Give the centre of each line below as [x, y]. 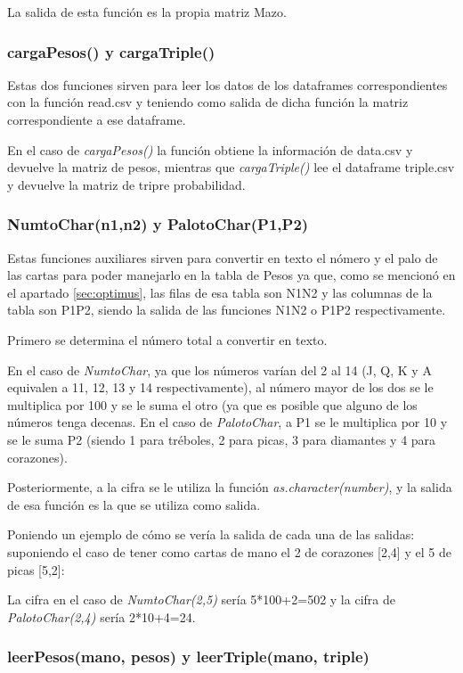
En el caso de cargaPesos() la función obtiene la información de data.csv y [210, 149]
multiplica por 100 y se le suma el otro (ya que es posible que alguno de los [212, 404]
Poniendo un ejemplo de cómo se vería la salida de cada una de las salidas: [211, 534]
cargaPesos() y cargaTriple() [111, 51]
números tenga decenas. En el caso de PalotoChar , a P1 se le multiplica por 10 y [227, 422]
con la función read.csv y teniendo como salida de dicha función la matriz [208, 102]
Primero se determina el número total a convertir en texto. [167, 339]
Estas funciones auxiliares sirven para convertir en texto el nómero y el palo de [223, 257]
